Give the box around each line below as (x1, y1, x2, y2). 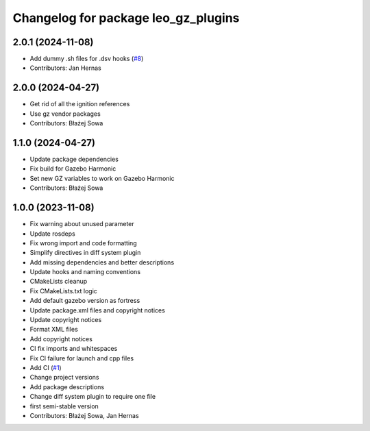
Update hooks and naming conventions (29, 268, 140, 276)
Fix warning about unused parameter (29, 220, 135, 228)
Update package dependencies (29, 155, 119, 164)
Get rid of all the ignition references (29, 100, 130, 108)
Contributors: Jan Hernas (29, 64, 102, 72)
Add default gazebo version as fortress (29, 297, 140, 305)
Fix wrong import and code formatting (29, 238, 137, 247)
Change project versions (29, 373, 99, 382)
